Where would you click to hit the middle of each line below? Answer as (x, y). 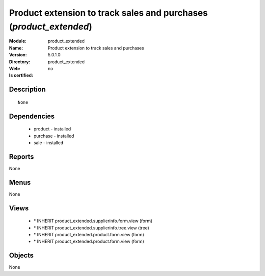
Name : (16, 48)
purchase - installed (54, 136)
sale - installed (49, 143)
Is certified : (21, 75)
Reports (22, 157)
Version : (18, 55)
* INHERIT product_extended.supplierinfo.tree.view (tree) (92, 227)
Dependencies (32, 116)
